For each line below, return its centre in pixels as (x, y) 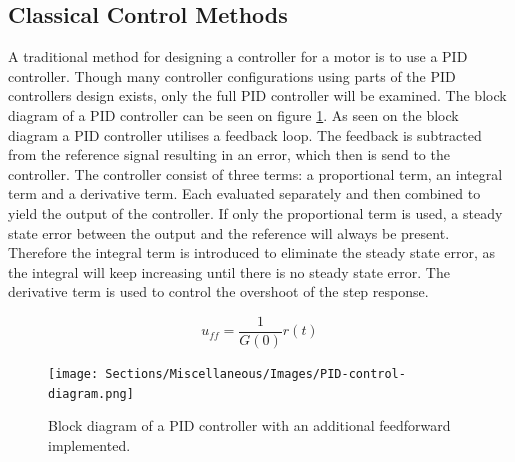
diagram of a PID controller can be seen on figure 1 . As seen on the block (233, 114)
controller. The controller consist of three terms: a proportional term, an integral (255, 173)
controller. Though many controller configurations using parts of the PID (232, 75)
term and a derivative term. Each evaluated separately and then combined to (244, 193)
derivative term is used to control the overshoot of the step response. (218, 291)
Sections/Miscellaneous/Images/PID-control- (255, 373)
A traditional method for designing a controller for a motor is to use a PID (238, 56)
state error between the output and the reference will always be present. (229, 232)
